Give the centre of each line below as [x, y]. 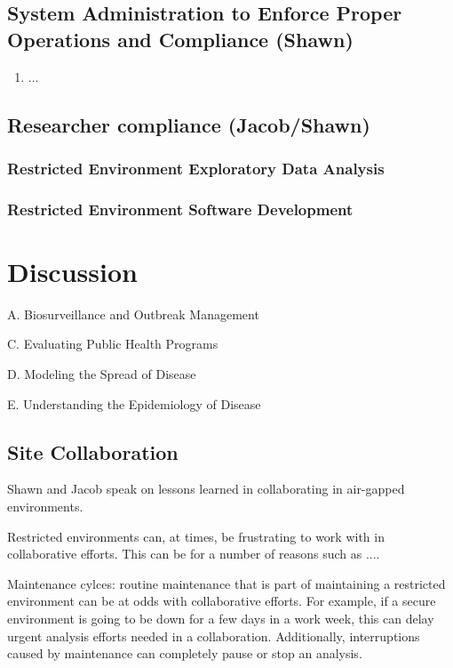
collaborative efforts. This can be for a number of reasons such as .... [194, 554]
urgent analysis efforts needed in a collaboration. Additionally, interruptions [214, 636]
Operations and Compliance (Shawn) [180, 39]
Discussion [72, 271]
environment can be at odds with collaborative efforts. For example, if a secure [222, 601]
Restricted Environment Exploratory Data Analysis [196, 168]
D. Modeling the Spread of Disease [102, 373]
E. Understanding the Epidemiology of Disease [134, 403]
